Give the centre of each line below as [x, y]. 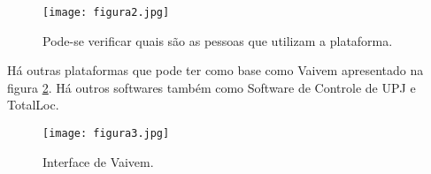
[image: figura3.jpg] [106, 134]
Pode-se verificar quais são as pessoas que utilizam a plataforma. [218, 40]
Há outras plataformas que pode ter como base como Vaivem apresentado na [215, 70]
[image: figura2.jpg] [106, 12]
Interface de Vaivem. [98, 161]
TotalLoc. [33, 105]
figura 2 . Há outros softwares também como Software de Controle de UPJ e [212, 87]
